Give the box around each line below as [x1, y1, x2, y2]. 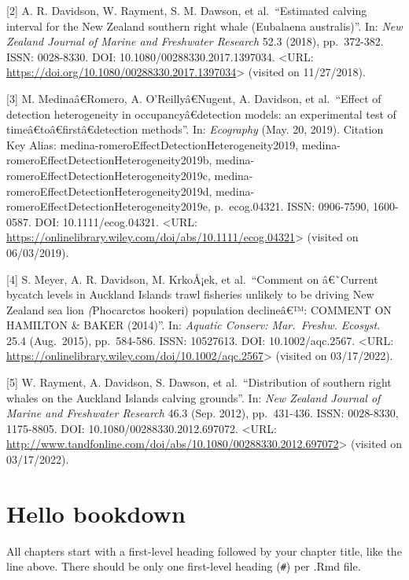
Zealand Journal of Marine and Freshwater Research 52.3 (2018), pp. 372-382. [6, 33, 384, 50]
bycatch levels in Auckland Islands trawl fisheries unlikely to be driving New [6, 286, 374, 303]
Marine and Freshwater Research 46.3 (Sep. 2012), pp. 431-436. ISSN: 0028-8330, [6, 405, 399, 421]
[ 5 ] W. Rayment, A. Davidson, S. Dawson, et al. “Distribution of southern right [6, 374, 392, 391]
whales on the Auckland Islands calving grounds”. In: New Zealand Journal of [6, 389, 381, 406]
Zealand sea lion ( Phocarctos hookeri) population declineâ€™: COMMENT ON [6, 301, 392, 318]
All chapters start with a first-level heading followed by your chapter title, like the [6, 542, 402, 559]
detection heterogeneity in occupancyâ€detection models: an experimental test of [6, 105, 396, 122]
